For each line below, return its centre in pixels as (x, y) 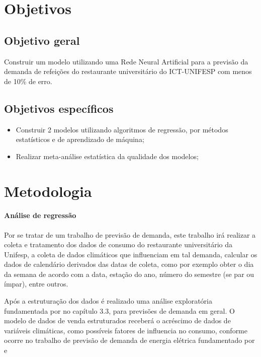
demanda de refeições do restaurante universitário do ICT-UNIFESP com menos (128, 71)
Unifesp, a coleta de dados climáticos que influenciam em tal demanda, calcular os (131, 254)
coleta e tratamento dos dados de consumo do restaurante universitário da (118, 244)
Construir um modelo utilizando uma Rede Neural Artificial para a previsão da (126, 61)
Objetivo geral (42, 40)
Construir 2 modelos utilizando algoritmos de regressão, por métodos (122, 129)
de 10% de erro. (28, 81)
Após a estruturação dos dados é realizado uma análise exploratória (108, 301)
